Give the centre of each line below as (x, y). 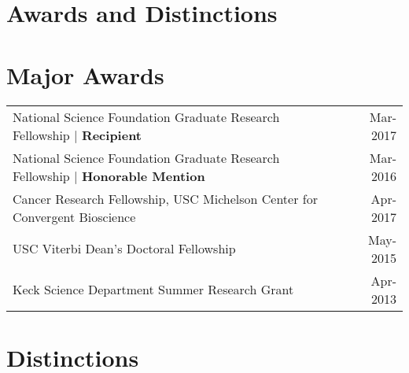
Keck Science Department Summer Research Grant (153, 289)
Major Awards (85, 74)
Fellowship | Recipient (77, 135)
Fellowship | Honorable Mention (109, 175)
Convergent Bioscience (74, 216)
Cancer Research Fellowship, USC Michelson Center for (165, 198)
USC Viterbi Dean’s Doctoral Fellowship (124, 248)
